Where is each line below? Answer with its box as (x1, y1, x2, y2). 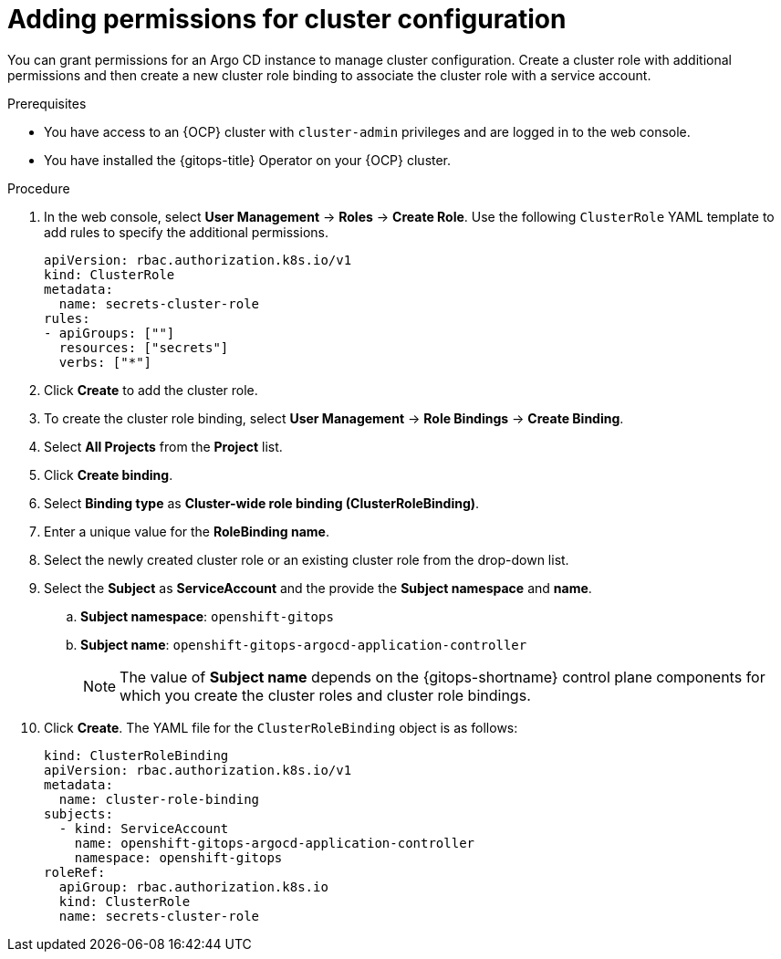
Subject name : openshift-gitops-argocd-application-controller (80, 636, 527, 652)
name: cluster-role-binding (58, 791, 260, 807)
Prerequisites (7, 95, 87, 111)
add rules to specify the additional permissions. (44, 224, 328, 240)
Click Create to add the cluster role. (44, 381, 258, 398)
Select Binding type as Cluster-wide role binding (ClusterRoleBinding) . (44, 495, 480, 511)
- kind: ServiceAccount (58, 820, 229, 836)
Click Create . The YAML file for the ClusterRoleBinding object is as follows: (44, 719, 518, 735)
